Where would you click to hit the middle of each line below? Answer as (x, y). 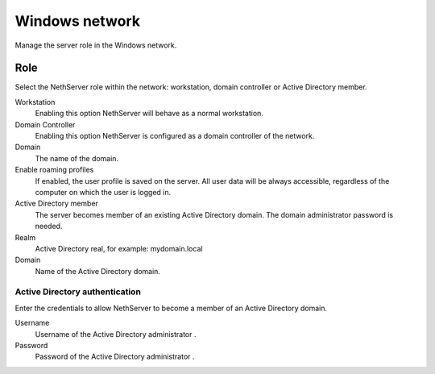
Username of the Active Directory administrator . (116, 334)
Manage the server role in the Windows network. (96, 45)
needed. (49, 226)
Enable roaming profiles (54, 170)
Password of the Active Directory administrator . (115, 357)
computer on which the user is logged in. (103, 192)
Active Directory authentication (78, 292)
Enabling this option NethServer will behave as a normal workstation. (149, 114)
